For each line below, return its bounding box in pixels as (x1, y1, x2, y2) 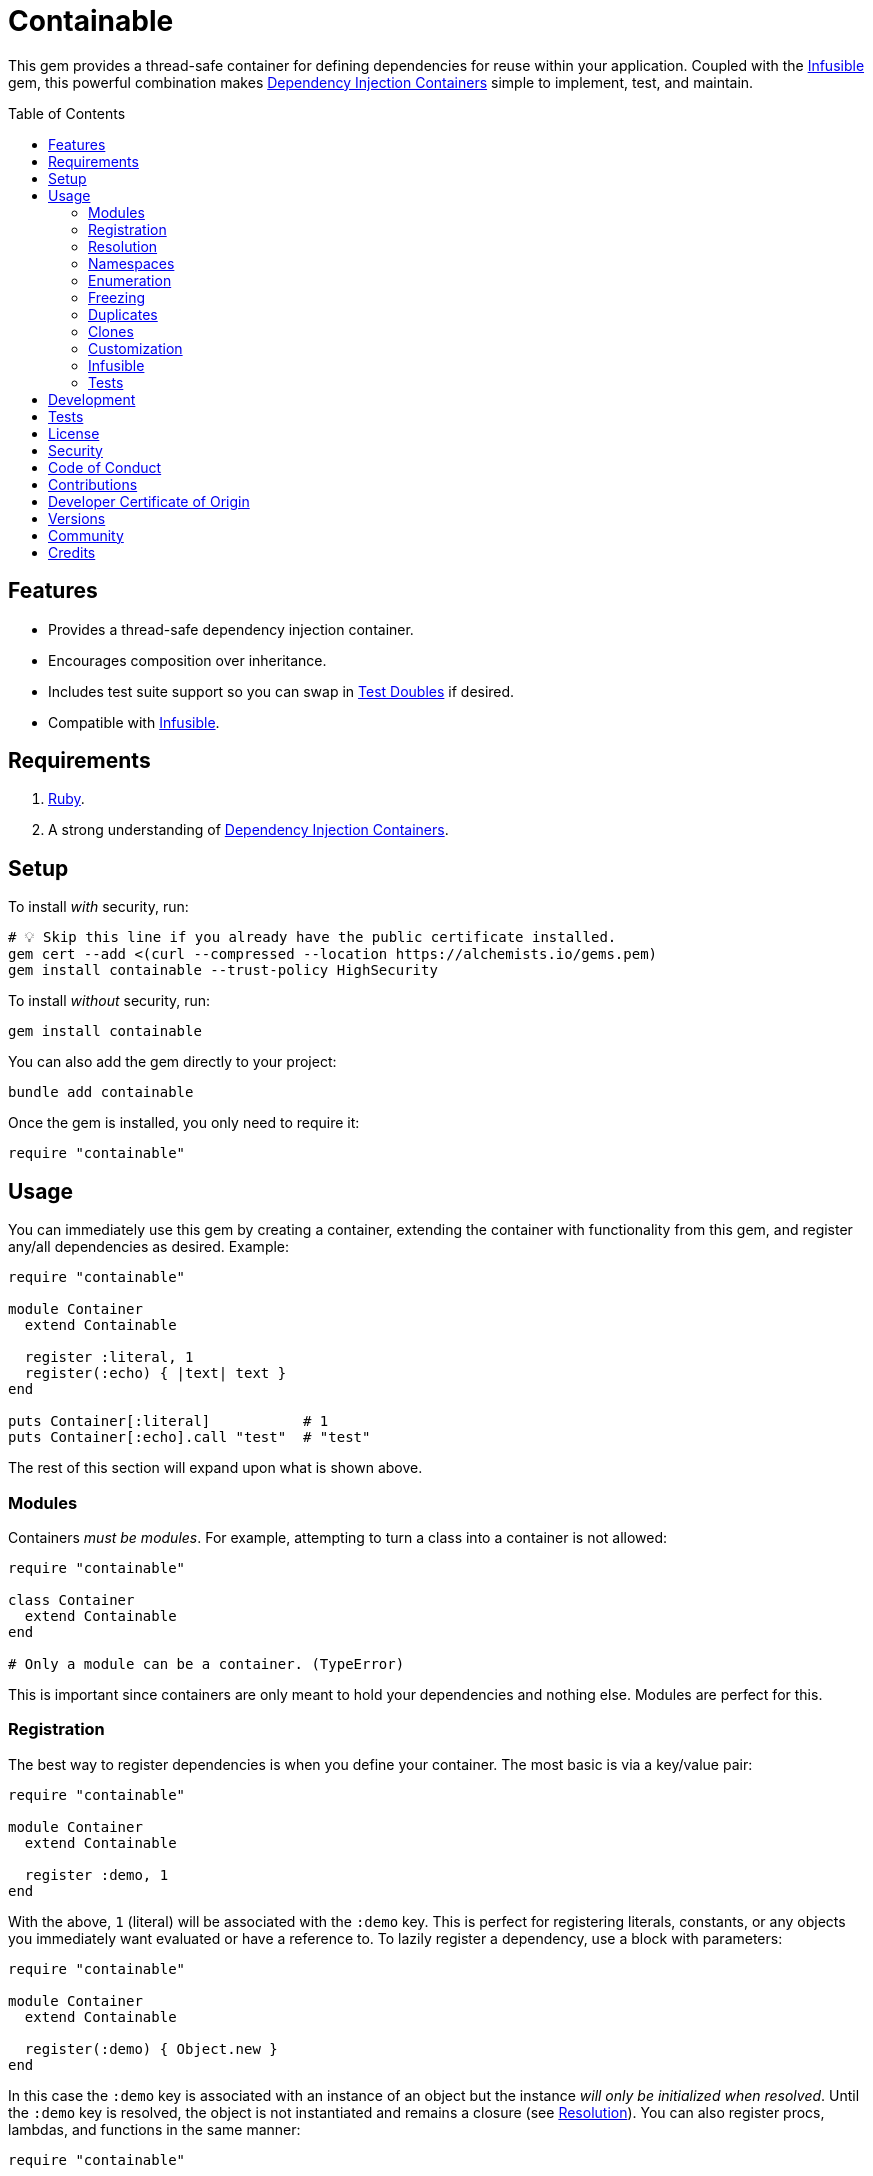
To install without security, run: (8, 992, 211, 1010)
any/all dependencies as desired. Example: (8, 1238, 290, 1256)
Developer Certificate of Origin (48, 492, 250, 510)
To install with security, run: (8, 898, 189, 916)
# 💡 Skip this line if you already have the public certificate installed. (8, 929, 617, 946)
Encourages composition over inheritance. (48, 651, 327, 669)
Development (48, 390, 136, 408)
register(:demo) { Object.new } (24, 2040, 278, 2057)
